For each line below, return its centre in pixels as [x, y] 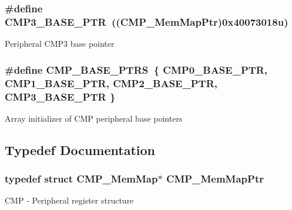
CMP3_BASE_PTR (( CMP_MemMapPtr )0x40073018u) [147, 21]
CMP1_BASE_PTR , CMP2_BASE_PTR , [111, 83]
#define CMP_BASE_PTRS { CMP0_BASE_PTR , [136, 69]
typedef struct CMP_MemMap [81, 179]
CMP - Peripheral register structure [69, 200]
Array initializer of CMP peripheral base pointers [94, 118]
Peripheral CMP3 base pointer [60, 44]
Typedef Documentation [80, 149]
